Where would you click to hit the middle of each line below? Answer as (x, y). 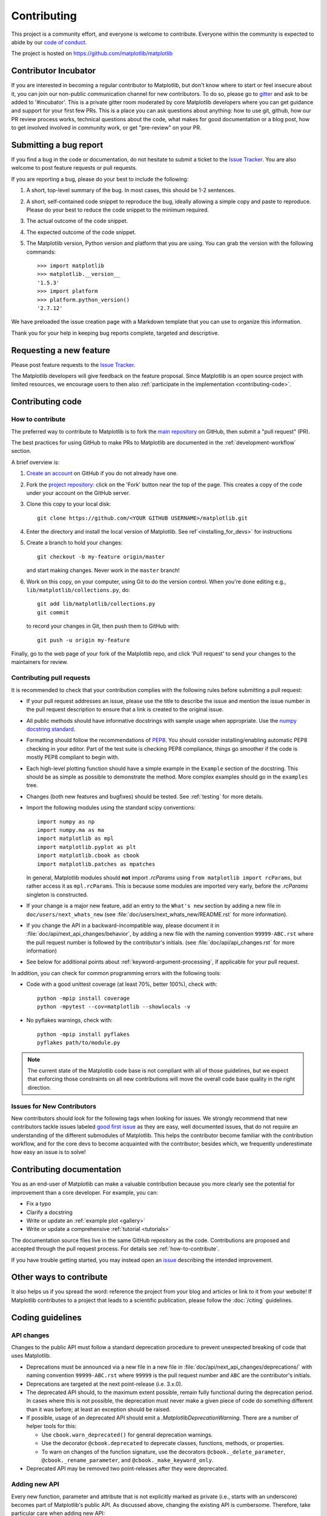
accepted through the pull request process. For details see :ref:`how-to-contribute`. (115, 1249)
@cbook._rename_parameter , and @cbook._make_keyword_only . (127, 1460)
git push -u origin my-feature (84, 640)
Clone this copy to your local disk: (69, 504)
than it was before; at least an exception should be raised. (98, 1409)
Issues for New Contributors (54, 1106)
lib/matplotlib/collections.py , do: (78, 590)
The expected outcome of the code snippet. (81, 232)
